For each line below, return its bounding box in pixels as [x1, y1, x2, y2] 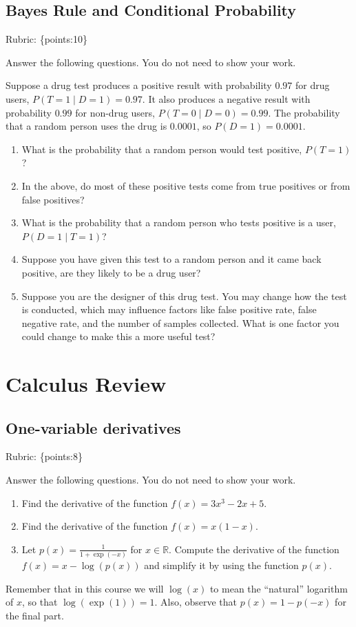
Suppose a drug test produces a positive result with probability [6, 78, 272, 92]
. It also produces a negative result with [142, 91, 311, 106]
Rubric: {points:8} [6, 449, 83, 464]
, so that [21, 595, 58, 609]
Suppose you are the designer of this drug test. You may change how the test [21, 288, 347, 303]
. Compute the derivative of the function [169, 541, 339, 556]
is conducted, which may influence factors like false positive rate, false [21, 302, 317, 317]
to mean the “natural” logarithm [209, 581, 348, 595]
